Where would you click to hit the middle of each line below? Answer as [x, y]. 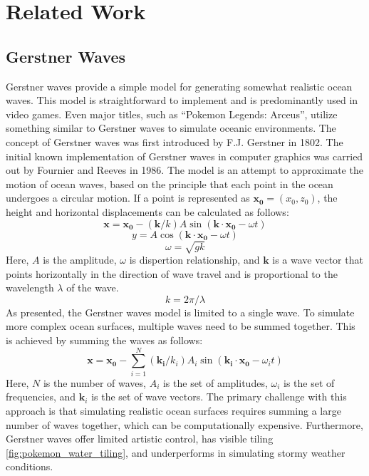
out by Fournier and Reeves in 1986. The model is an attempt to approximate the [184, 170]
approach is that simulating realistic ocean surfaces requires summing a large [173, 410]
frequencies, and [41, 397]
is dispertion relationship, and [194, 260]
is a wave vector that [318, 260]
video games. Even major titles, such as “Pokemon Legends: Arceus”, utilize [172, 114]
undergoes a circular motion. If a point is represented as [128, 198]
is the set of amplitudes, [215, 382]
